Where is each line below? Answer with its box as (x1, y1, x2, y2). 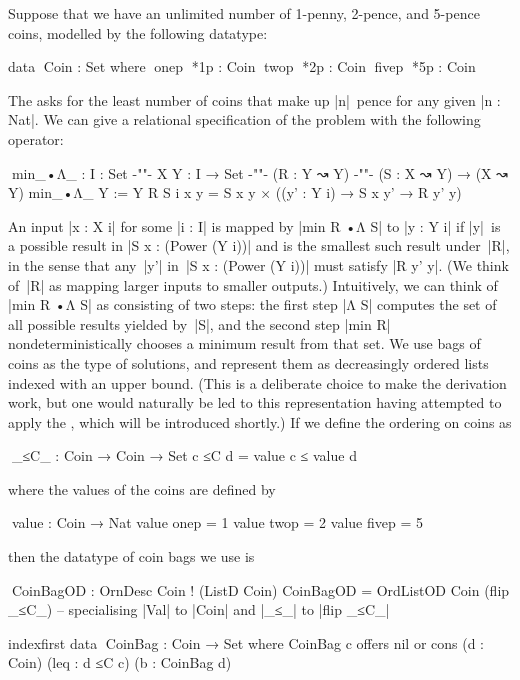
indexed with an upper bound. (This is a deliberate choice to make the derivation (8, 372, 507, 393)
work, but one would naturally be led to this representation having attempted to (8, 392, 502, 413)
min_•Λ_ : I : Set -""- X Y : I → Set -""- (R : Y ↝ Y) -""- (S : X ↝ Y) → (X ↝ (8, 162, 508, 183)
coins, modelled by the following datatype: (8, 22, 268, 43)
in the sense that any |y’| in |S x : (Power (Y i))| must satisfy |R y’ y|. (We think (8, 254, 509, 275)
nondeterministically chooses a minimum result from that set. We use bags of (8, 333, 481, 354)
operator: (8, 128, 64, 149)
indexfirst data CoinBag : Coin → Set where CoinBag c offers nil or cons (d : (8, 632, 484, 653)
